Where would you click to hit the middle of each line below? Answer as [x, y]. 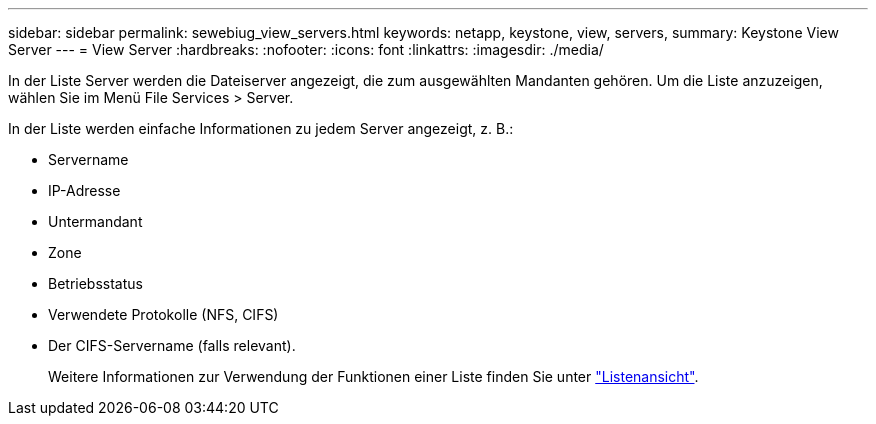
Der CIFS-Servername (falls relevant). [172, 345]
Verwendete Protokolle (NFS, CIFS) [163, 314]
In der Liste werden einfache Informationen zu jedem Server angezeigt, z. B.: [261, 128]
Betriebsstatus [95, 283]
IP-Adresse [84, 190]
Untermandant [95, 221]
